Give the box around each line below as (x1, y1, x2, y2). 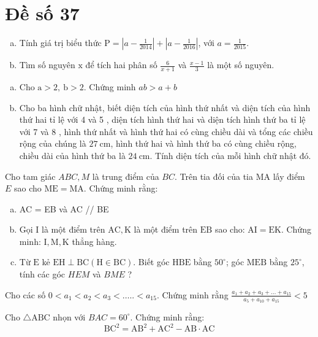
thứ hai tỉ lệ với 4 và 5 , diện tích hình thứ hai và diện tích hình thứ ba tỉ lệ (19, 113, 306, 126)
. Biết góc (133, 255, 170, 268)
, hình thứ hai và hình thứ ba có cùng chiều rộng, (110, 137, 297, 150)
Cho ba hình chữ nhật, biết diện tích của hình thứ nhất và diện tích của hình (19, 101, 311, 114)
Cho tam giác (5, 169, 56, 182)
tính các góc (19, 268, 66, 281)
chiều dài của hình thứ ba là (19, 149, 126, 161)
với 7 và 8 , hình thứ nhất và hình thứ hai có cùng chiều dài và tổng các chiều (19, 125, 313, 138)
